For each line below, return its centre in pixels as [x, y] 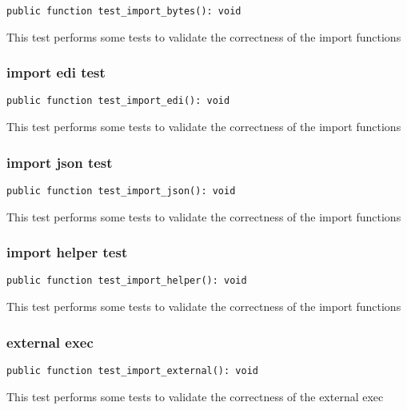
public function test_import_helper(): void [127, 281]
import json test [60, 162]
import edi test [56, 72]
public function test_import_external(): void [132, 370]
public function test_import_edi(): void [118, 101]
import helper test [67, 252]
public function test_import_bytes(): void [124, 11]
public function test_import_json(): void [121, 191]
